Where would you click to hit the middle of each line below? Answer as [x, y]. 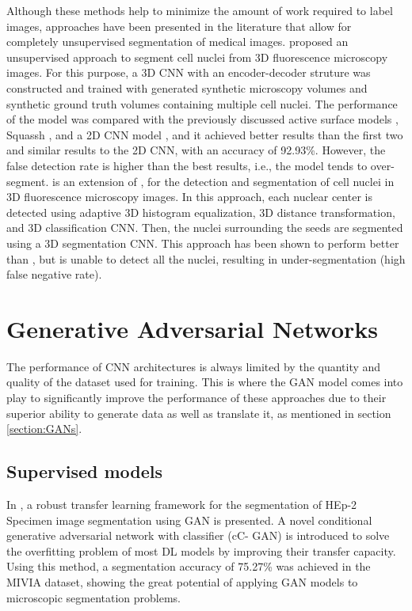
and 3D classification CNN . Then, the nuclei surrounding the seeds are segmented [205, 228]
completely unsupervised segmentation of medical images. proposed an [177, 42]
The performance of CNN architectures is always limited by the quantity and [194, 366]
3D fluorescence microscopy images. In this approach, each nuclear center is [189, 197]
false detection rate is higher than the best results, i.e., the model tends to [187, 165]
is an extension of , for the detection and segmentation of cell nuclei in [223, 181]
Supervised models [85, 471]
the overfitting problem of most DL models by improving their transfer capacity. [201, 550]
